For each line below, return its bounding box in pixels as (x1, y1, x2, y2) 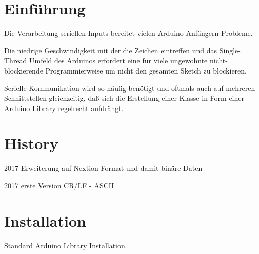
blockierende (4, 65, 43, 76)
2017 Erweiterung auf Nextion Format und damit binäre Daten (4, 162, 203, 173)
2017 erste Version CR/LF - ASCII (4, 180, 114, 190)
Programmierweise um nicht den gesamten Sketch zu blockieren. (45, 65, 247, 76)
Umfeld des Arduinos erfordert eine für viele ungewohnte (29, 55, 208, 66)
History (4, 133, 58, 154)
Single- (219, 45, 241, 56)
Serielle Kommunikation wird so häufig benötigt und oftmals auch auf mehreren (4, 82, 255, 93)
